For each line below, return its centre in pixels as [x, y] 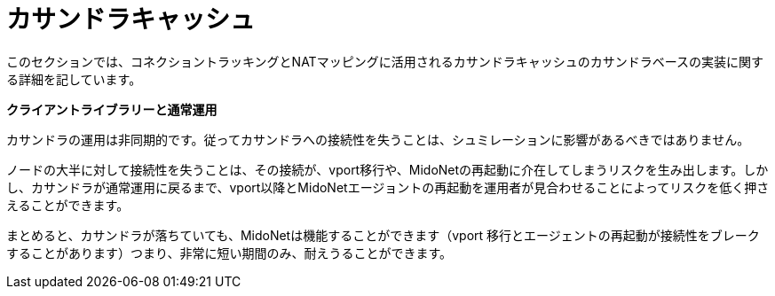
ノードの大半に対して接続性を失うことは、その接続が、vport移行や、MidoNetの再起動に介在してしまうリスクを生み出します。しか [387, 169]
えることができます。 [68, 205]
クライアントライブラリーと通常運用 [112, 109]
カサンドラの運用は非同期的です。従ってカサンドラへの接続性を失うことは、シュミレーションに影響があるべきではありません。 [378, 139]
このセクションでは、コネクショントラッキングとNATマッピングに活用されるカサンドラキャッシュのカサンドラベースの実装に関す [385, 61]
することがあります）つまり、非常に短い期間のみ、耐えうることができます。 [229, 253]
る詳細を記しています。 [74, 79]
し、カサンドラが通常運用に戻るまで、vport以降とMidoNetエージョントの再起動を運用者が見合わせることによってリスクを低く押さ [388, 187]
